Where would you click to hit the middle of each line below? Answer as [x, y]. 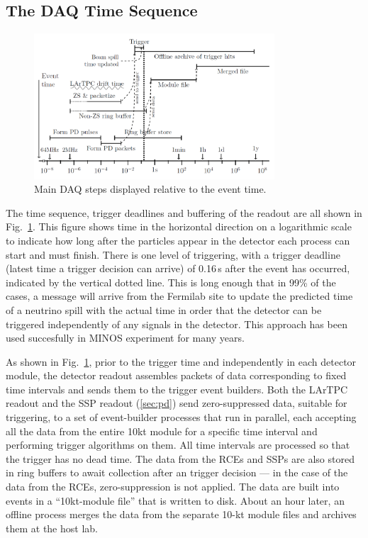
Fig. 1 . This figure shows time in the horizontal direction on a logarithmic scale [179, 226]
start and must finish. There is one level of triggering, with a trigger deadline [173, 254]
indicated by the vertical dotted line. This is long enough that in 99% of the [171, 282]
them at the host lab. [52, 528]
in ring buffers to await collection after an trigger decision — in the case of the [177, 472]
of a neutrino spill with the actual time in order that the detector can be [164, 309]
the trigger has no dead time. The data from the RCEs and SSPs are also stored [180, 458]
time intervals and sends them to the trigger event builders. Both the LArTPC [177, 389]
